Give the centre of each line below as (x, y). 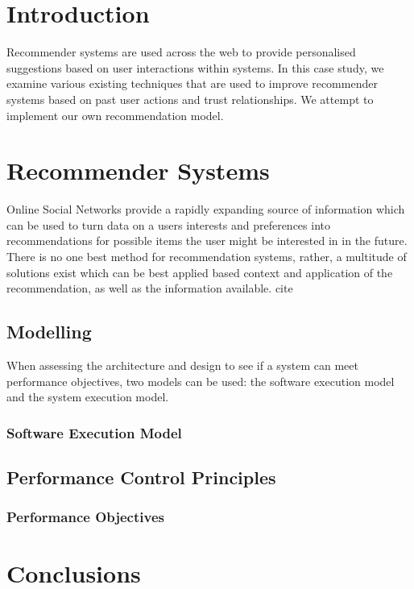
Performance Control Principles (141, 477)
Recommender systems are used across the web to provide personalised (181, 52)
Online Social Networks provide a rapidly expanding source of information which (206, 209)
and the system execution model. (88, 397)
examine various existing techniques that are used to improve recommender (192, 83)
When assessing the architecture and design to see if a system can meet (182, 365)
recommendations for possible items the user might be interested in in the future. (207, 241)
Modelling (49, 332)
